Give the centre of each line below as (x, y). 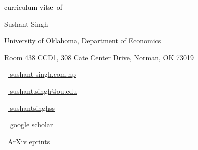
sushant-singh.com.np (43, 74)
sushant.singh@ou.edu (43, 91)
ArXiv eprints (29, 141)
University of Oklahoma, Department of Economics (83, 40)
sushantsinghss (32, 108)
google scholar (31, 125)
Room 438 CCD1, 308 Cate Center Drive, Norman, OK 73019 (99, 57)
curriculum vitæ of (33, 7)
